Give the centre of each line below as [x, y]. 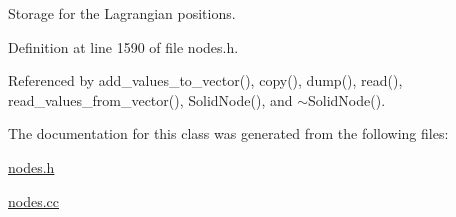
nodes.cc [34, 200]
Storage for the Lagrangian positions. [122, 13]
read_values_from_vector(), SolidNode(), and [150, 99]
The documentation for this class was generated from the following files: [228, 133]
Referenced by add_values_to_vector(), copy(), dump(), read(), [205, 80]
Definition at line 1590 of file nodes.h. [123, 46]
